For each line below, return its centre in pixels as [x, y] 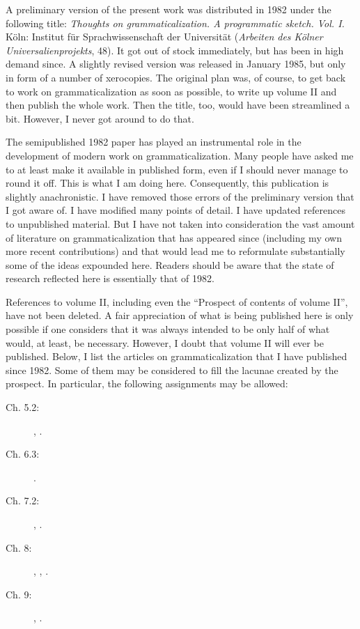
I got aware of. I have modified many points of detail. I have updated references [175, 210]
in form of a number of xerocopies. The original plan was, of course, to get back [176, 77]
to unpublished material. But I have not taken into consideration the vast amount [180, 223]
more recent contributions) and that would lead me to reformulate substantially [175, 251]
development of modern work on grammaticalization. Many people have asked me [180, 155]
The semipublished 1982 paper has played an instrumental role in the [154, 142]
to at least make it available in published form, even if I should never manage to [177, 169]
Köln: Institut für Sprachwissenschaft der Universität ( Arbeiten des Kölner [164, 37]
